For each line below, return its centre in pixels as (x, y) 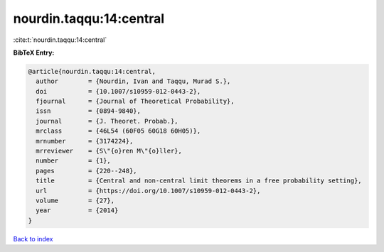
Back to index (33, 239)
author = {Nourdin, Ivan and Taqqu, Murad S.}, (133, 81)
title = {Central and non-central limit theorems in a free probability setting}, (199, 181)
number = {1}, (74, 161)
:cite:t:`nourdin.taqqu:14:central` (60, 40)
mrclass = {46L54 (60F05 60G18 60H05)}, (118, 131)
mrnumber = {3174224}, (85, 141)
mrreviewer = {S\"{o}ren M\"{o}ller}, (109, 151)
